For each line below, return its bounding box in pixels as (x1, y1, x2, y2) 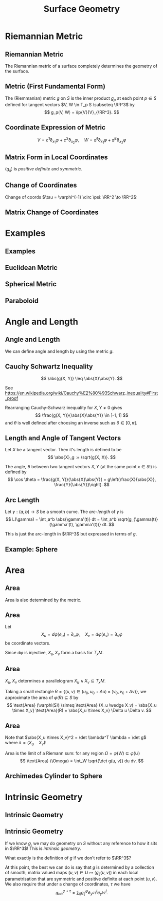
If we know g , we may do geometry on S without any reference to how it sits (5, 840, 158, 846)
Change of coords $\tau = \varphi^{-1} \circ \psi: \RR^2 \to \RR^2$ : (5, 194, 138, 200)
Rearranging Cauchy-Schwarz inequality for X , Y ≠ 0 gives (5, 405, 123, 410)
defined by (5, 469, 27, 475)
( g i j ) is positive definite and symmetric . (5, 166, 83, 173)
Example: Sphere (5, 545, 58, 553)
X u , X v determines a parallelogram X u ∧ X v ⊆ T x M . (5, 678, 106, 685)
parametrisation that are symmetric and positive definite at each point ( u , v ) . (5, 876, 157, 882)
